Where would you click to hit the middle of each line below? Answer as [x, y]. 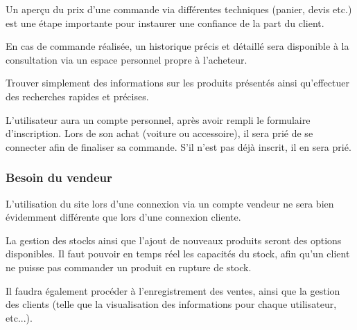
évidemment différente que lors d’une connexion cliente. [123, 217]
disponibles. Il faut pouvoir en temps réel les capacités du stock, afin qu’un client [178, 254]
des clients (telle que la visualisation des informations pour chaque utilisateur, [171, 304]
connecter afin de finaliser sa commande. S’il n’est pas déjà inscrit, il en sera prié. [178, 146]
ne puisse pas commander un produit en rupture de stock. [129, 267]
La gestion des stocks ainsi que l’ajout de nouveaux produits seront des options [174, 240]
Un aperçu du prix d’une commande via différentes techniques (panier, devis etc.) [179, 9]
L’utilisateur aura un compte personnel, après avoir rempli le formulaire [158, 119]
